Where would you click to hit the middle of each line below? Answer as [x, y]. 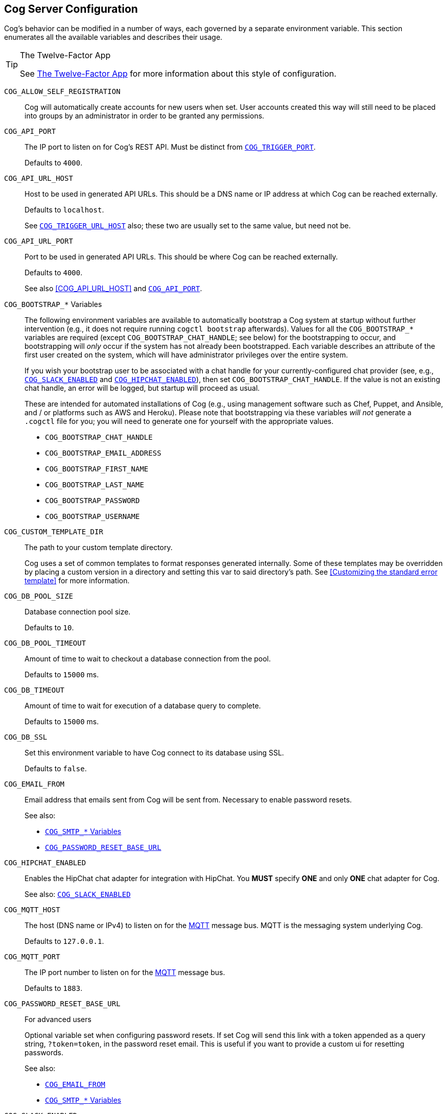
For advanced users [58, 1020]
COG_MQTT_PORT [32, 957]
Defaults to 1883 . [54, 988]
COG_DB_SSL [26, 737]
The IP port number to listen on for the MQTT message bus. [125, 973]
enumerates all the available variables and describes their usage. [113, 37]
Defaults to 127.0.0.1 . [64, 941]
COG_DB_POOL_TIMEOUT [45, 643]
